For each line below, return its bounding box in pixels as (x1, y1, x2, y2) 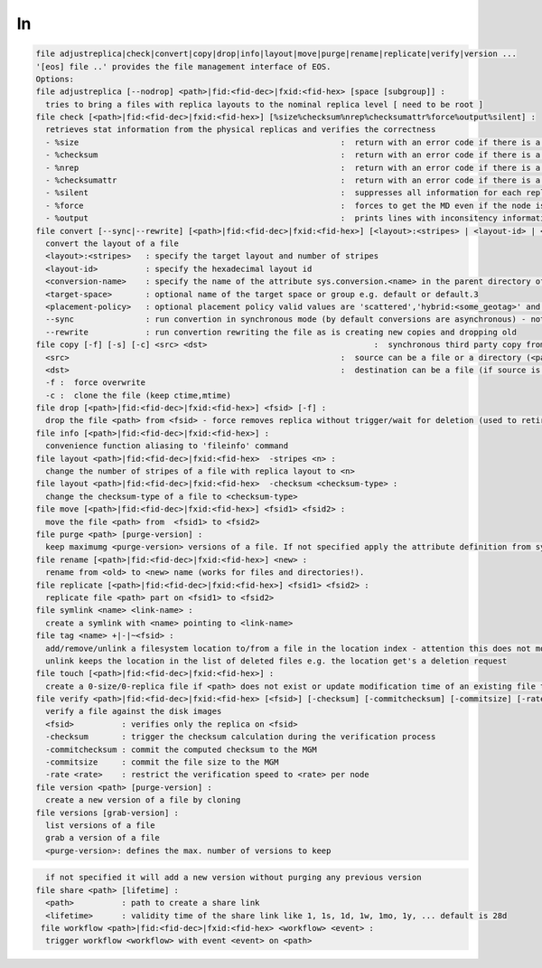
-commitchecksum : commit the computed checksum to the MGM (45, 744, 317, 755)
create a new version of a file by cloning (45, 795, 241, 805)
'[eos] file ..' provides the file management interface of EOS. (35, 61, 332, 71)
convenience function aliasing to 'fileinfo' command (45, 441, 289, 451)
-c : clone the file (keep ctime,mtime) (45, 390, 232, 400)
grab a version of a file (45, 832, 160, 843)
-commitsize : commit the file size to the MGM (45, 757, 279, 767)
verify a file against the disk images (45, 706, 222, 717)
